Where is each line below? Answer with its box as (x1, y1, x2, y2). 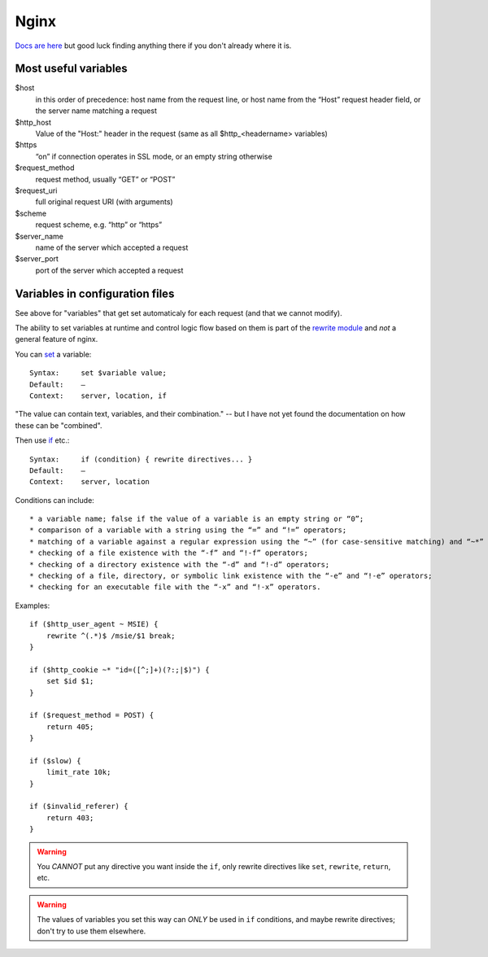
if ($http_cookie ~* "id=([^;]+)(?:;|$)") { (29, 665, 211, 675)
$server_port (15, 254, 59, 264)
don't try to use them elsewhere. (37, 926, 146, 936)
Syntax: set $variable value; (29, 369, 167, 378)
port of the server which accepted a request (35, 265, 184, 275)
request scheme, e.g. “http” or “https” (35, 220, 163, 229)
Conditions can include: (15, 495, 95, 505)
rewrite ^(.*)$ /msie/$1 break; (46, 631, 176, 640)
